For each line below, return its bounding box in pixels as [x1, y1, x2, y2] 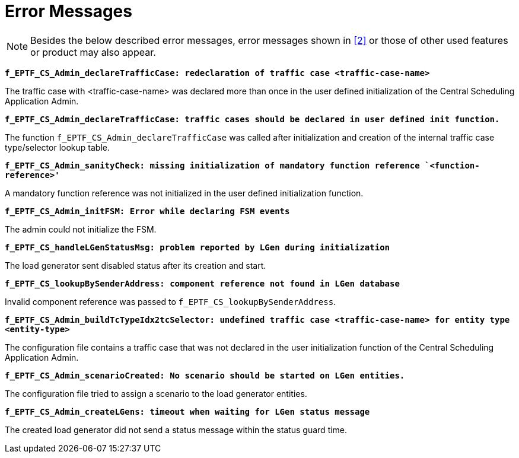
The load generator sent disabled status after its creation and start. [5, 260, 266, 271]
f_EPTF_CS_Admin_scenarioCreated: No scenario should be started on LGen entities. [5, 370, 405, 380]
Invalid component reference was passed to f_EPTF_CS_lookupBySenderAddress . [5, 296, 336, 307]
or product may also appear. [30, 46, 156, 58]
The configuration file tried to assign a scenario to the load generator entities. [5, 388, 307, 399]
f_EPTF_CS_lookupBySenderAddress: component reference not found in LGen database [5, 278, 400, 288]
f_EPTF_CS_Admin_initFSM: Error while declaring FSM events [5, 206, 290, 216]
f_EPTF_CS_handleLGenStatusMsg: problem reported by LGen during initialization [5, 242, 390, 252]
